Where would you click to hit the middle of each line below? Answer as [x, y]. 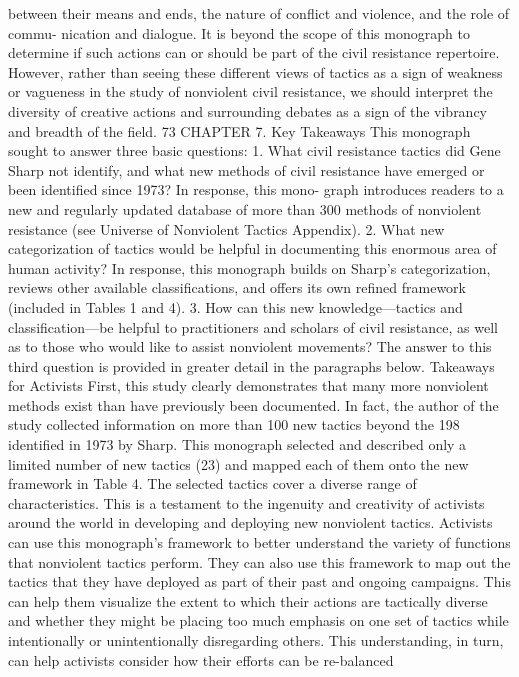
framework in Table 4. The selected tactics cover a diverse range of [212, 483]
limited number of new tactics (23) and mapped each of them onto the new [238, 463]
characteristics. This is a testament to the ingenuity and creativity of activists [246, 502]
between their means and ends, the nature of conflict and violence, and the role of [259, 13]
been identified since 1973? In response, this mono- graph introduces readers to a [256, 189]
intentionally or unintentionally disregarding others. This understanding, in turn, [256, 640]
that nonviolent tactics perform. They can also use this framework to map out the [259, 561]
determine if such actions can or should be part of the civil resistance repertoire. [254, 52]
